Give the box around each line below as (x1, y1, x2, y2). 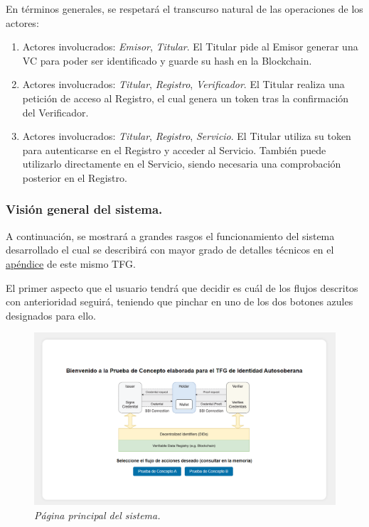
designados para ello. (6, 308, 96, 322)
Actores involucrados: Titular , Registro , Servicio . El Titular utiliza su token (22, 129, 351, 143)
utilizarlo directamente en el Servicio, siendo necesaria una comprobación (22, 156, 341, 171)
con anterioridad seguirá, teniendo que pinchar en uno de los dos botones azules (6, 294, 353, 309)
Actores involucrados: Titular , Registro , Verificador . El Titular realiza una (22, 77, 345, 92)
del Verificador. (22, 104, 89, 119)
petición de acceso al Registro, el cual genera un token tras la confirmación (22, 90, 349, 105)
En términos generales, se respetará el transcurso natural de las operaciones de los (6, 1, 363, 16)
